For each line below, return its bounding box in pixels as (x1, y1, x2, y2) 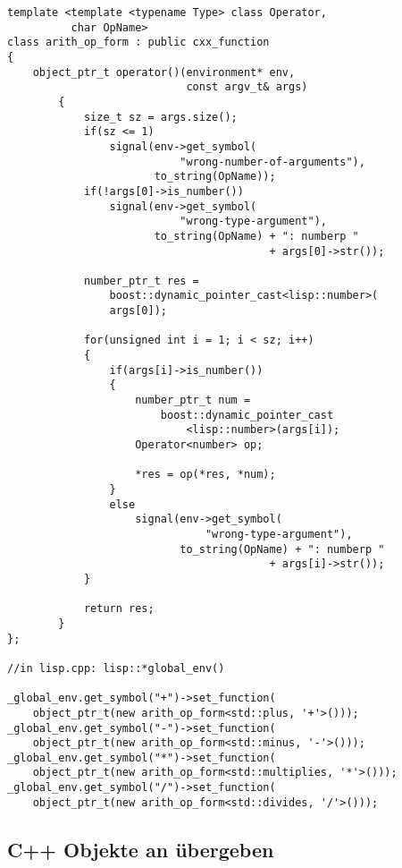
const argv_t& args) (186, 81, 308, 94)
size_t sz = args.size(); (83, 110, 238, 123)
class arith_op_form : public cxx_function (7, 36, 270, 49)
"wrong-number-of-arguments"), (180, 155, 365, 168)
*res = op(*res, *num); (135, 468, 276, 481)
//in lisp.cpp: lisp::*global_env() (7, 661, 225, 675)
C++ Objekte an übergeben (7, 835, 274, 863)
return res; (83, 602, 155, 616)
